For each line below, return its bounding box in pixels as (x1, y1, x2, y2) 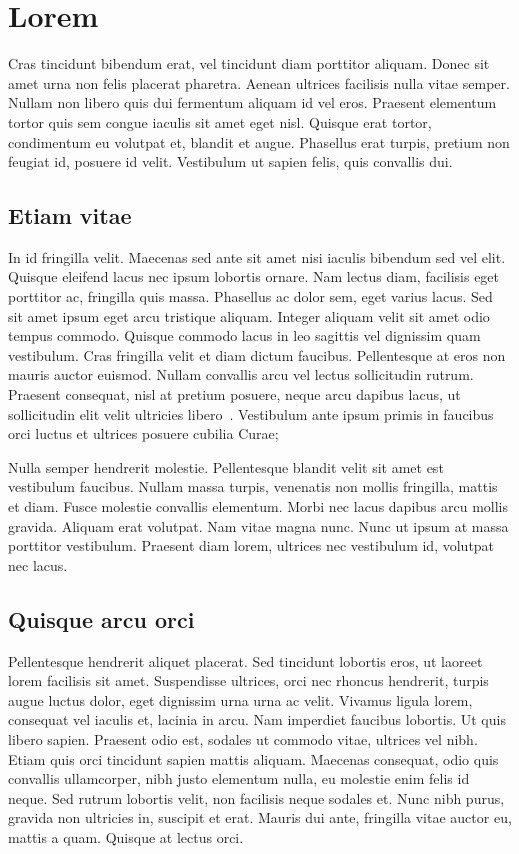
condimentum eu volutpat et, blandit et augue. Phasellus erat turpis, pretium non (8, 131, 510, 152)
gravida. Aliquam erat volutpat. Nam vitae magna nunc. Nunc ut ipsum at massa (8, 515, 509, 536)
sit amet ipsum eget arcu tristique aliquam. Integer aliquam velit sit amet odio (8, 305, 490, 326)
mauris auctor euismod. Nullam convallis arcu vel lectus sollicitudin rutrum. (8, 364, 474, 385)
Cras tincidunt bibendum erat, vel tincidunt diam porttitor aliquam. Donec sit (8, 53, 490, 74)
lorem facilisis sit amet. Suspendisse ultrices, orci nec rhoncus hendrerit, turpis (8, 670, 489, 691)
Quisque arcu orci (8, 603, 195, 634)
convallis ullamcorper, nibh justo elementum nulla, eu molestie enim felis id (8, 768, 470, 789)
